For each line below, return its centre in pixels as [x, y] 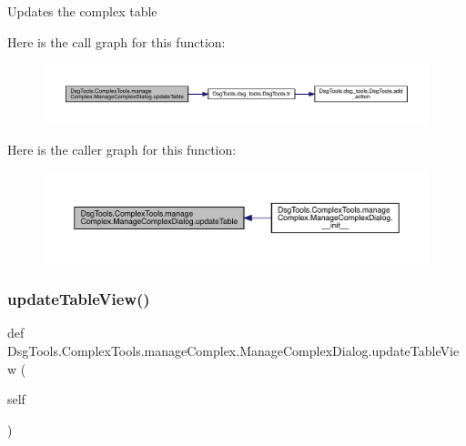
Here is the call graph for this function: [116, 41]
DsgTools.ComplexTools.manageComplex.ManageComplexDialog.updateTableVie [233, 351]
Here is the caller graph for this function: [122, 150]
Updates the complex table [82, 11]
